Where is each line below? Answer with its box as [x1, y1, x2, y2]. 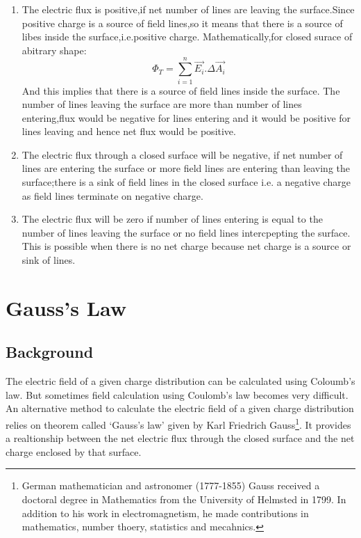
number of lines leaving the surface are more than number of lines [22, 97, 302, 111]
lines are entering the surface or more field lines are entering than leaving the [22, 161, 351, 175]
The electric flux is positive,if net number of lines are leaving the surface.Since [22, 2, 355, 16]
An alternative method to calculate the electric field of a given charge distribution [6, 401, 354, 416]
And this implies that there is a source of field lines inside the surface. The [22, 83, 340, 97]
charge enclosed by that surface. [6, 444, 142, 459]
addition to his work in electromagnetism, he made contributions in [22, 505, 309, 520]
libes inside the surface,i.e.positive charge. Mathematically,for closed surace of [22, 29, 353, 44]
